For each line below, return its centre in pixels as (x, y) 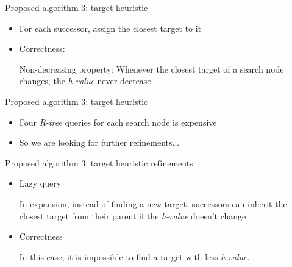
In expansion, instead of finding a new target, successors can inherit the (153, 203)
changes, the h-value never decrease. (86, 81)
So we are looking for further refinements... (99, 142)
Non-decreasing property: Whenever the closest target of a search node (151, 69)
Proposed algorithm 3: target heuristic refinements (99, 162)
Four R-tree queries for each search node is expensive (118, 122)
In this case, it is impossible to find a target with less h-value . (134, 256)
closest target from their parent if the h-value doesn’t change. (134, 215)
